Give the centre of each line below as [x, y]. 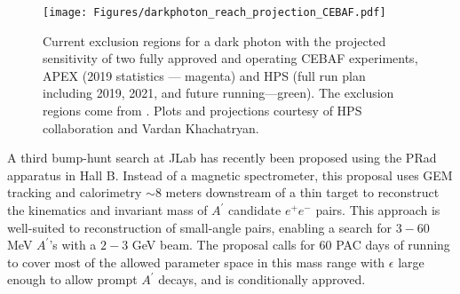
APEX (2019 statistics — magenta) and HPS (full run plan [204, 75]
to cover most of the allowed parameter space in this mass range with [196, 262]
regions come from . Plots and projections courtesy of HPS [202, 111]
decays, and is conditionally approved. [262, 279]
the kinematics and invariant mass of [107, 210]
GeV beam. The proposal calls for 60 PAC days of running [291, 245]
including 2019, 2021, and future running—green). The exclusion [218, 93]
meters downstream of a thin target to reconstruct [302, 192]
